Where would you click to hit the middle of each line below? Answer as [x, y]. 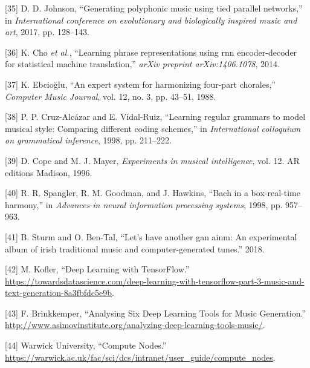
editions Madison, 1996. [49, 172]
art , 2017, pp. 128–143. [47, 32]
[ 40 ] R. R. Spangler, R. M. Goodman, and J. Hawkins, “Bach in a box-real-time [153, 193]
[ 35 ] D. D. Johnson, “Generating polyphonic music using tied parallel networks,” [154, 8]
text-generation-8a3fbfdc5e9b [59, 293]
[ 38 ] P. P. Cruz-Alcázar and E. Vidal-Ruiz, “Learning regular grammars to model [155, 117]
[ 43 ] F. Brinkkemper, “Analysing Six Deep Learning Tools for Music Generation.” [155, 313]
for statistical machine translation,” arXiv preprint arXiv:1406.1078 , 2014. [142, 64]
